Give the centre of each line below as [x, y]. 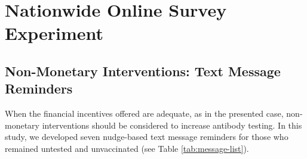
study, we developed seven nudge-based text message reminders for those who [147, 137]
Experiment [54, 33]
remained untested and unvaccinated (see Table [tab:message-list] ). [127, 148]
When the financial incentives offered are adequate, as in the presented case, [144, 113]
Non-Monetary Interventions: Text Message [143, 71]
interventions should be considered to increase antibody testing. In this [172, 125]
